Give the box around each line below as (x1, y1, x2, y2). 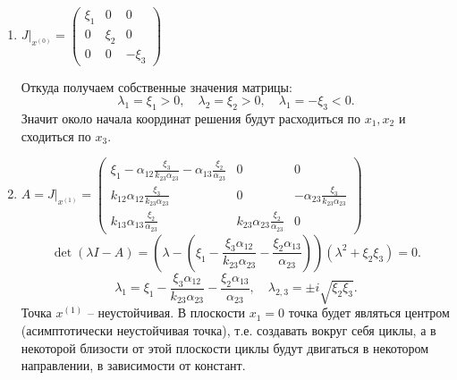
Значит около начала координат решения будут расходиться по (21, 108, 360, 127)
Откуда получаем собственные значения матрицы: (21, 77, 292, 96)
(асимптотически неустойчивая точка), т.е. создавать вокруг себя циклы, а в (21, 321, 436, 340)
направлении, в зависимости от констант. (21, 356, 246, 375)
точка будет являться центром (288, 303, 450, 322)
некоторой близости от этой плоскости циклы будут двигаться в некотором (21, 338, 429, 357)
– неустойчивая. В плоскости (87, 303, 246, 322)
